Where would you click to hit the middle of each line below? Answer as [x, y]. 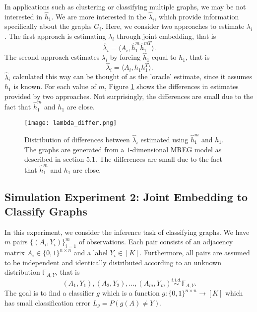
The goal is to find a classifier [49, 293]
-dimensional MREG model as [176, 149]
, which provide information [197, 16]
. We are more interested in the [99, 16]
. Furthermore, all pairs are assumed [195, 253]
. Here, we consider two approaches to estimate [173, 26]
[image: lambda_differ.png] [71, 123]
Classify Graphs [46, 211]
